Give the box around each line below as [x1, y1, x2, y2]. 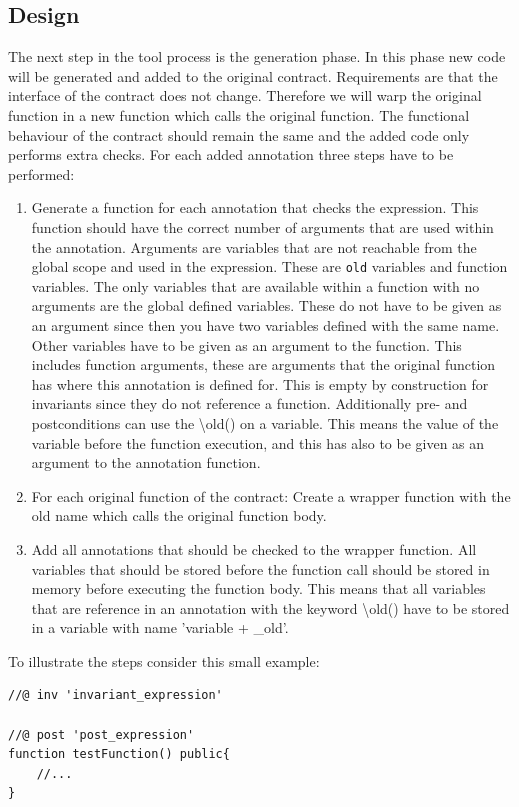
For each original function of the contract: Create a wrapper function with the [31, 485, 511, 506]
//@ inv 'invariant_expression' [8, 688, 223, 703]
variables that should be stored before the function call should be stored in [31, 558, 490, 579]
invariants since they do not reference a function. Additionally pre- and [31, 393, 468, 414]
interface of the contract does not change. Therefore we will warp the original [8, 85, 482, 106]
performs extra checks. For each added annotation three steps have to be [8, 144, 454, 165]
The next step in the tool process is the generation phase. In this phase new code [8, 46, 506, 67]
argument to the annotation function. [31, 452, 261, 473]
